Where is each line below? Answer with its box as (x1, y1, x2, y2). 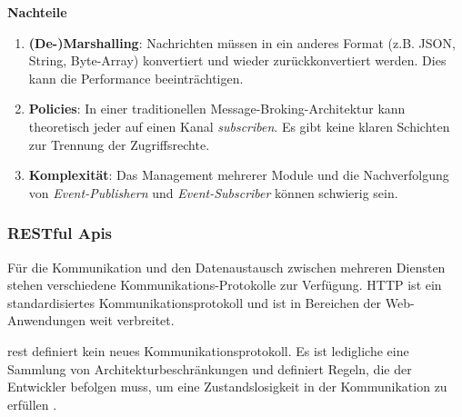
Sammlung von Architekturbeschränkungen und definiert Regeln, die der (7, 359, 412, 378)
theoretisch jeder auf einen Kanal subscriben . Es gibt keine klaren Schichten (28, 116, 450, 135)
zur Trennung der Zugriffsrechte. (28, 134, 210, 154)
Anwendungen (7, 311, 85, 330)
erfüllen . (7, 394, 57, 413)
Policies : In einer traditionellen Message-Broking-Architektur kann (28, 99, 406, 118)
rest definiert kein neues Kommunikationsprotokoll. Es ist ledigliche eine (7, 341, 409, 360)
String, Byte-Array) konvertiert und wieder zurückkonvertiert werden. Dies (28, 51, 447, 70)
